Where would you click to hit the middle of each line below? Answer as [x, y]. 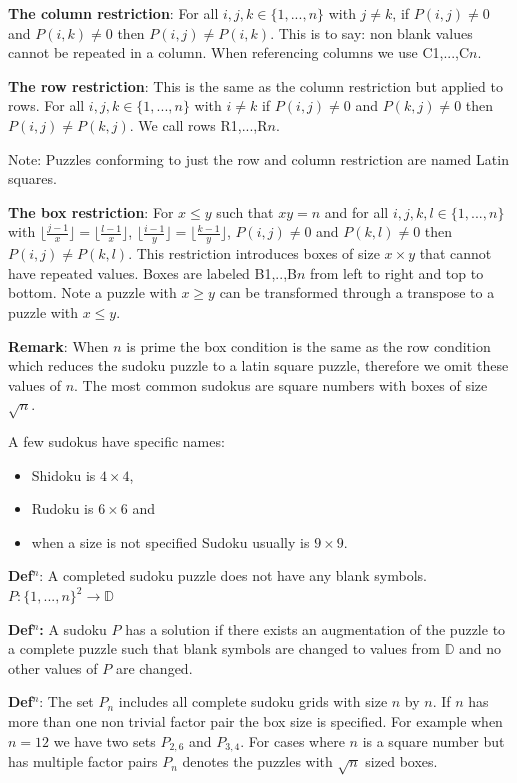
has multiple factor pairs [83, 761]
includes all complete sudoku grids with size [253, 701]
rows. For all [46, 105]
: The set [66, 701]
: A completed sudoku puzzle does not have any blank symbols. [233, 575]
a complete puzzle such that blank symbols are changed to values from [224, 648]
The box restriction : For [91, 211]
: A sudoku [73, 628]
